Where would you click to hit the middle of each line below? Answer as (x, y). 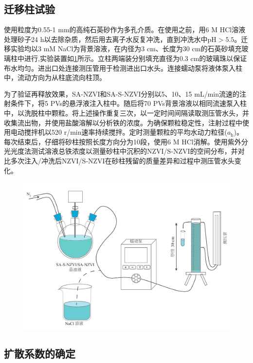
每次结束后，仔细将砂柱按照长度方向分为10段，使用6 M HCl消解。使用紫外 (123, 141)
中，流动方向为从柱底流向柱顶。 (55, 77)
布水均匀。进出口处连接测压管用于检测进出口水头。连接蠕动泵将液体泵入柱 (123, 68)
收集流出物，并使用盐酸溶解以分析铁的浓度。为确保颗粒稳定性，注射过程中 (123, 122)
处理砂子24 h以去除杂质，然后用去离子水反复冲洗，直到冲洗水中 (106, 39)
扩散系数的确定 (40, 353)
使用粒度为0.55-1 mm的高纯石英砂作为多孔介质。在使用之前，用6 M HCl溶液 (125, 30)
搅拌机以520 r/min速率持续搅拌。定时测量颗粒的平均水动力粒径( (126, 132)
